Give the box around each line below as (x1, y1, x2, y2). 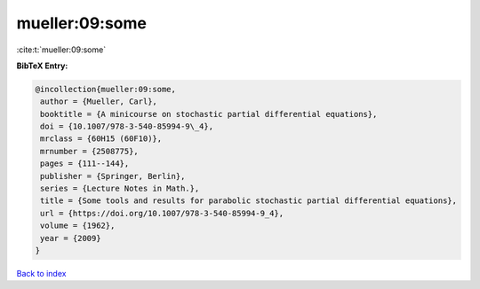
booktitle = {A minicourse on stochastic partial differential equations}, (40, 109, 378, 119)
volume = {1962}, (40, 221, 116, 230)
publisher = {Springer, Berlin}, (40, 171, 186, 181)
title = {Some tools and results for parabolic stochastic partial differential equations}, (40, 196, 458, 206)
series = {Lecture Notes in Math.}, (40, 184, 200, 194)
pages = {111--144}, (40, 159, 130, 168)
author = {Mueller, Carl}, (40, 97, 157, 106)
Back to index (16, 268, 67, 278)
